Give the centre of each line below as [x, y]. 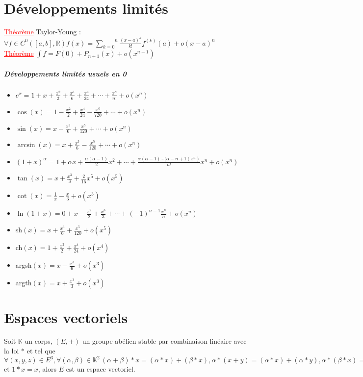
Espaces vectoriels [66, 317]
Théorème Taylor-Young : [42, 32]
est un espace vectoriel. [101, 369]
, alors [47, 369]
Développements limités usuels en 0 [65, 73]
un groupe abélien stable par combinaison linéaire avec [164, 341]
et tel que [41, 351]
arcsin [26, 145]
